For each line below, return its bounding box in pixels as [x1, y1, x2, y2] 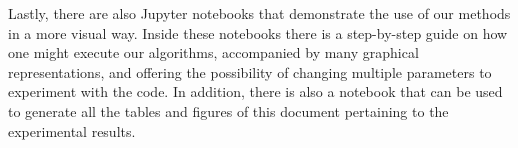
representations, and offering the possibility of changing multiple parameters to [8, 61, 492, 82]
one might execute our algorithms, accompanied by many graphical [8, 42, 419, 63]
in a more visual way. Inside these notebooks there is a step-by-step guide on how [8, 22, 508, 43]
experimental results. [8, 120, 136, 141]
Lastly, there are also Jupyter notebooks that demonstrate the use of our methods [8, 3, 511, 23]
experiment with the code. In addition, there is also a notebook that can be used [8, 81, 503, 102]
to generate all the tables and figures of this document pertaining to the [8, 100, 449, 121]
